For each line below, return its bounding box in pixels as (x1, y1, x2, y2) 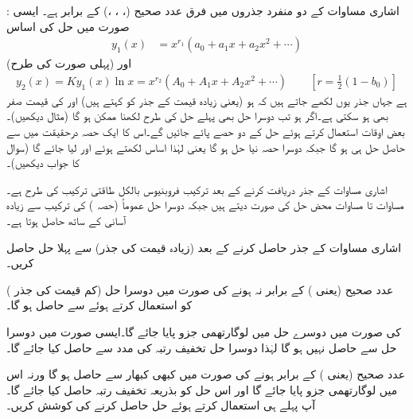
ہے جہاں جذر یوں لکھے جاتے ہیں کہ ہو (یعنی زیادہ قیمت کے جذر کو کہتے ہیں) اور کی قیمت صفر (6, 91, 407, 108)
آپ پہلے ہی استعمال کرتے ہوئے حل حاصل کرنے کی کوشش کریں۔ (6, 397, 316, 413)
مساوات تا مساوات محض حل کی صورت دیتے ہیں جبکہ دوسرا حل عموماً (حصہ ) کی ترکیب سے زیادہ (6, 196, 404, 213)
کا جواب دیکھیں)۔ (6, 154, 80, 171)
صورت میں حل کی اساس (6, 17, 130, 34)
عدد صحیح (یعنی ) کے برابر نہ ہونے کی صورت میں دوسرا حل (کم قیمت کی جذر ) (6, 281, 394, 297)
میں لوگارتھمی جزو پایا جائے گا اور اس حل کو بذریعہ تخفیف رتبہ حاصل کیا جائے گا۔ (6, 381, 398, 398)
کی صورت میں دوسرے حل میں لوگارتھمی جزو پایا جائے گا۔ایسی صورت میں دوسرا (6, 323, 401, 339)
